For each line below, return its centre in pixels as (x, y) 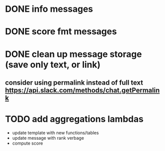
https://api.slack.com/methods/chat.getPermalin (82, 90)
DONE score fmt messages (61, 32)
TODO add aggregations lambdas (74, 119)
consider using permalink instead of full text (74, 82)
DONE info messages (49, 9)
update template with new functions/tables (55, 133)
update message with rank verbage (48, 138)
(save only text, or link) (53, 64)
